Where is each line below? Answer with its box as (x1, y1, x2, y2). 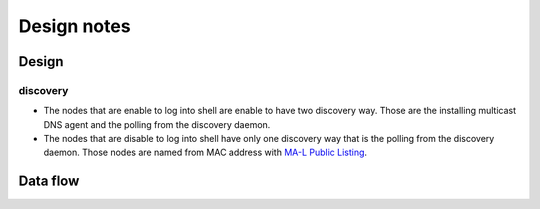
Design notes (18, 15, 131, 37)
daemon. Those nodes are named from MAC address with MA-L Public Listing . (43, 146, 368, 159)
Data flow (18, 173, 80, 190)
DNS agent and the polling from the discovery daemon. (43, 118, 271, 130)
